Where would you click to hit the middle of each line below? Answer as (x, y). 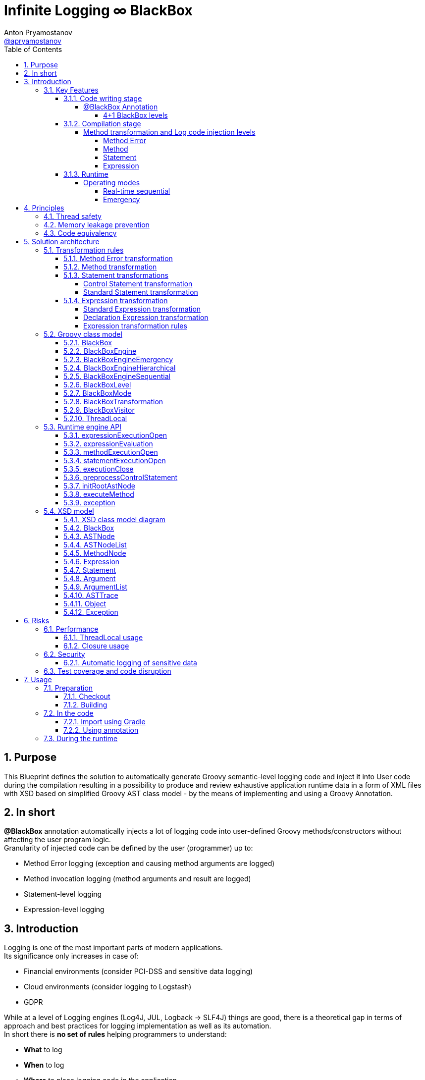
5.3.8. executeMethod (99, 494)
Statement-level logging (63, 894)
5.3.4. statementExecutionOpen (115, 460)
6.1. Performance (71, 629)
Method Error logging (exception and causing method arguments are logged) (149, 864)
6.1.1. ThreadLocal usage (103, 637)
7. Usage (38, 679)
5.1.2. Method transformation (110, 267)
